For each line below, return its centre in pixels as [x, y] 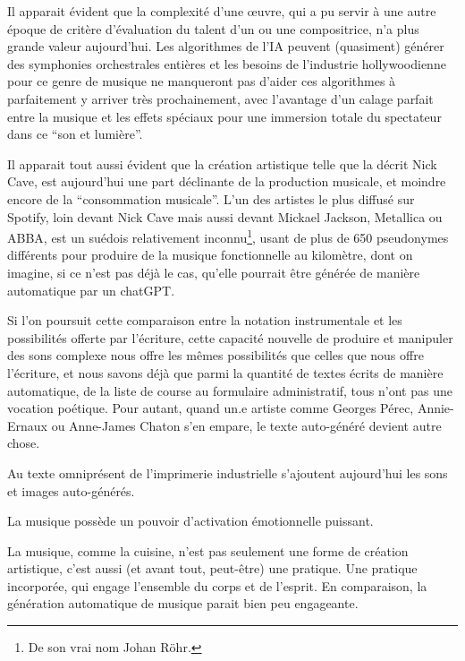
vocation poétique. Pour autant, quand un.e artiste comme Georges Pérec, [211, 408]
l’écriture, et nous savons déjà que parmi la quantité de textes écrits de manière [225, 372]
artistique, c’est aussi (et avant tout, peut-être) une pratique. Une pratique [212, 568]
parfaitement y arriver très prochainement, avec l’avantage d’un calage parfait [220, 98]
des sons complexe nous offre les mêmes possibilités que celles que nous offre [216, 355]
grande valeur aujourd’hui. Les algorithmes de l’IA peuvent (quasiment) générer [226, 46]
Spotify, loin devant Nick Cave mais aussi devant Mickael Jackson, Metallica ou [225, 216]
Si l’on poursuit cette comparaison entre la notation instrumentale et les [205, 320]
